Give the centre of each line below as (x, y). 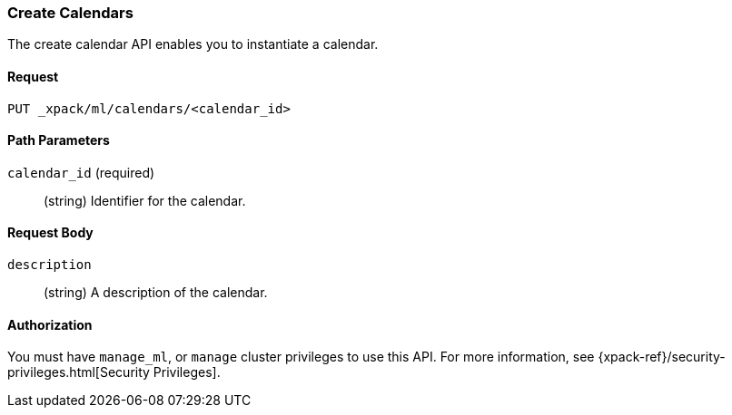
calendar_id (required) (81, 172)
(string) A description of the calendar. (156, 293)
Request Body (50, 233)
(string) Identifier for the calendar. (145, 200)
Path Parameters (59, 140)
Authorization (50, 324)
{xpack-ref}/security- (662, 357)
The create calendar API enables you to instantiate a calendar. (193, 44)
